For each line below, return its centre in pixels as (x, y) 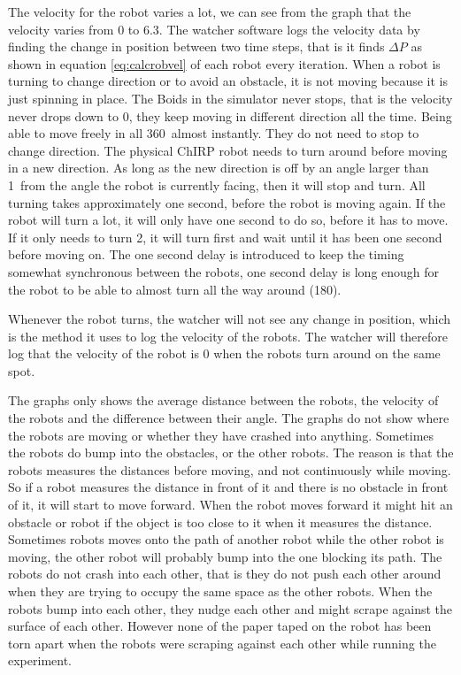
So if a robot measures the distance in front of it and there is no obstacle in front (228, 487)
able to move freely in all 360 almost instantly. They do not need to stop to (214, 133)
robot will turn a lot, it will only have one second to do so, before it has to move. (228, 220)
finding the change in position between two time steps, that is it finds (196, 46)
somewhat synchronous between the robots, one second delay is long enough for (224, 271)
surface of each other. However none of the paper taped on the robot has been (220, 626)
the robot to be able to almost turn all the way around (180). (175, 289)
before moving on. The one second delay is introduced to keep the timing (206, 254)
